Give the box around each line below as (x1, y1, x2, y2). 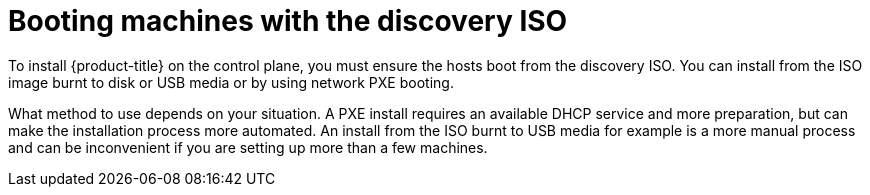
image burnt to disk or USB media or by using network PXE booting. (8, 73, 454, 91)
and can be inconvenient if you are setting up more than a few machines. (8, 138, 488, 156)
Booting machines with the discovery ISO (8, 4, 568, 38)
